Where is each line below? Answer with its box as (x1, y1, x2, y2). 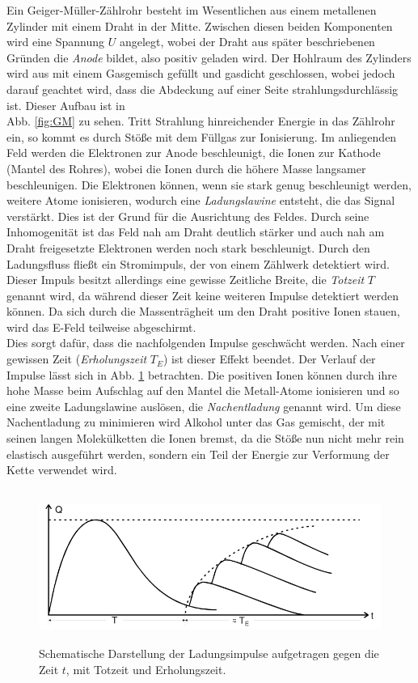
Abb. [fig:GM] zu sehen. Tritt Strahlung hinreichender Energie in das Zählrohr (6, 112, 395, 129)
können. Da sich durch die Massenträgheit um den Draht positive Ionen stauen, (6, 303, 400, 320)
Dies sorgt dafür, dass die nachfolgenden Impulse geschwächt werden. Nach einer (6, 334, 405, 351)
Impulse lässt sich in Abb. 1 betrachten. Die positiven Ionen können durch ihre (6, 366, 397, 383)
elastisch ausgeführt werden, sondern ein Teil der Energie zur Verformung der (6, 445, 390, 462)
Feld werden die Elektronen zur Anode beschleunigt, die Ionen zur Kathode (6, 144, 381, 161)
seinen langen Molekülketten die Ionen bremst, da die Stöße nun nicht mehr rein (6, 430, 404, 447)
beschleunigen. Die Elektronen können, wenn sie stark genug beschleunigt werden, (6, 176, 412, 193)
